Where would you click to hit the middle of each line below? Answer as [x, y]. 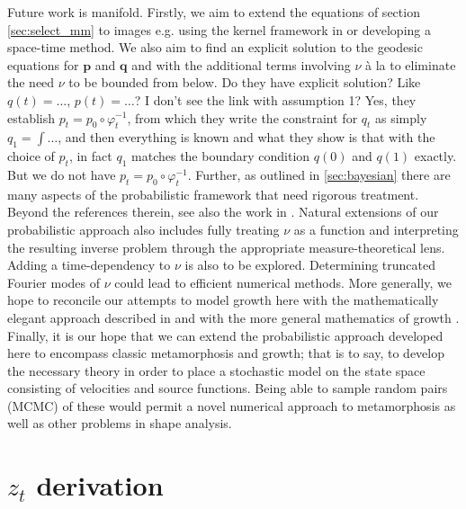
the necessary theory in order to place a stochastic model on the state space [216, 370]
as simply [401, 117]
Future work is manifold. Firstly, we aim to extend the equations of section [214, 12]
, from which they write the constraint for [242, 117]
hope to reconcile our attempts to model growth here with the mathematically [223, 300]
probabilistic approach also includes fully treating [143, 229]
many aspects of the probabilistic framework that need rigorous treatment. [213, 194]
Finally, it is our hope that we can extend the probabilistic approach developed [225, 335]
